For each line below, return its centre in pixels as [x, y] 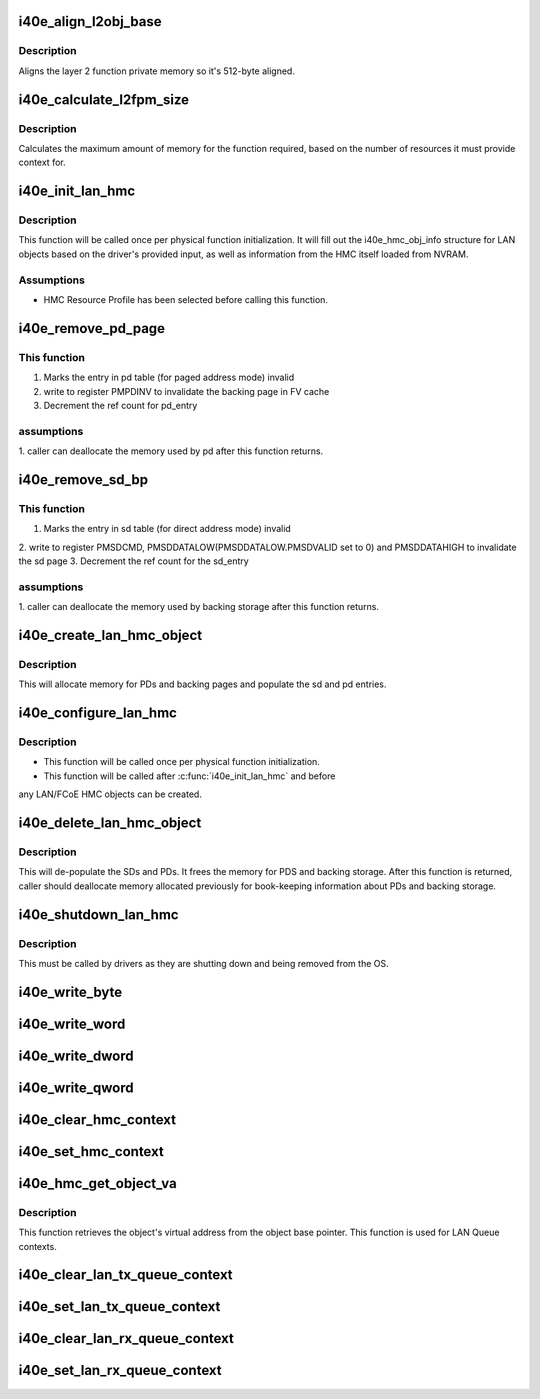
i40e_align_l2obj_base [90, 21]
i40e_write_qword [76, 1087]
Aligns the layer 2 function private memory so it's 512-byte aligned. [156, 71]
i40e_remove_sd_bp [83, 479]
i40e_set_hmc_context [91, 1151]
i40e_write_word [72, 1023]
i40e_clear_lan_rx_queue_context [126, 1338]
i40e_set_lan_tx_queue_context [119, 1306]
